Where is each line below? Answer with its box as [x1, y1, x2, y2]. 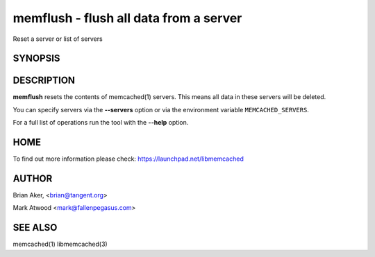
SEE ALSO [12, 222, 58, 233]
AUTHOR [12, 172, 53, 184]
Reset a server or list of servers [12, 35, 103, 43]
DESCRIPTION [12, 75, 76, 87]
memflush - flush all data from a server [12, 10, 242, 26]
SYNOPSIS [12, 53, 60, 64]
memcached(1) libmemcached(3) [12, 240, 108, 249]
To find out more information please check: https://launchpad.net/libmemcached [12, 154, 244, 163]
